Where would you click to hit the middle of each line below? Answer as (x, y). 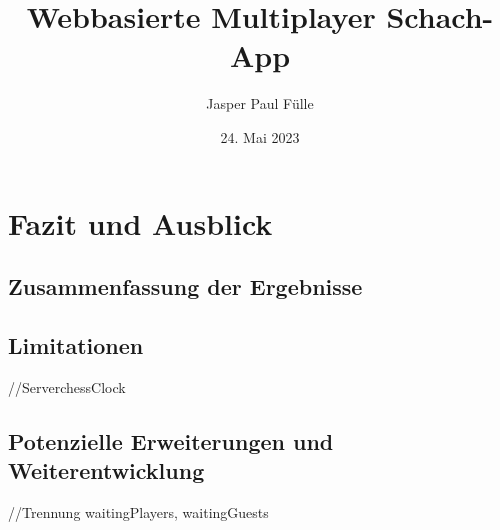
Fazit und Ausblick (140, 222)
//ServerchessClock (67, 386)
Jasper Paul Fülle (260, 103)
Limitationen (76, 344)
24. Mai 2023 (260, 136)
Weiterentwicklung (106, 470)
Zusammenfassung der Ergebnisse (185, 286)
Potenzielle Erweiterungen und (171, 440)
